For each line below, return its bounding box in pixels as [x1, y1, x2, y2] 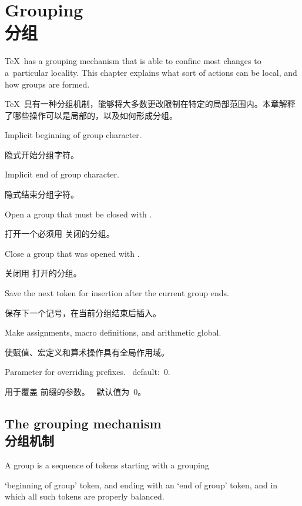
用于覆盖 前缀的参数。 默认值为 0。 [5, 386, 146, 397]
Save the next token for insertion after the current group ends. [5, 287, 229, 299]
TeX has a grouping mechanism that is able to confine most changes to [5, 55, 261, 67]
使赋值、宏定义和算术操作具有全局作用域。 [5, 346, 169, 358]
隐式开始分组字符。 [5, 148, 79, 160]
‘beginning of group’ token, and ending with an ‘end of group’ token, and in [5, 478, 278, 491]
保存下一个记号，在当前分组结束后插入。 [5, 306, 161, 319]
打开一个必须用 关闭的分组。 [5, 227, 115, 240]
